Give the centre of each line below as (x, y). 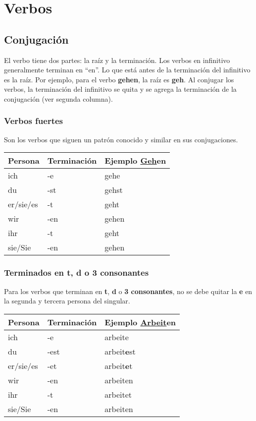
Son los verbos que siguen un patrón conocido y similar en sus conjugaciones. (121, 139)
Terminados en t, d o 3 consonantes (77, 272)
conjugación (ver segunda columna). (58, 98)
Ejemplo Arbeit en (140, 322)
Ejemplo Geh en (135, 161)
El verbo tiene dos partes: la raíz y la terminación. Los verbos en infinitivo (117, 60)
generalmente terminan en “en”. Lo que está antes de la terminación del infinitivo (127, 70)
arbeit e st (120, 351)
